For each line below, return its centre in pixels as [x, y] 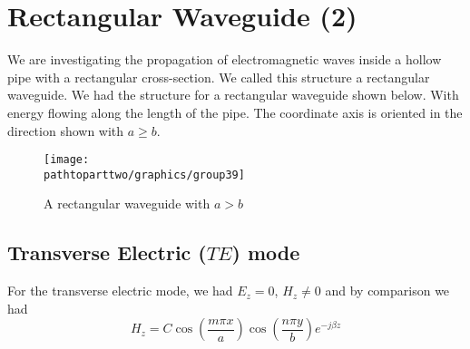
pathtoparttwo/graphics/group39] [144, 174]
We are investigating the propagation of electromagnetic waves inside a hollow [225, 59]
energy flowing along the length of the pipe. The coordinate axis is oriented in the [235, 112]
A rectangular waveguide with [127, 204]
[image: [67, 160]
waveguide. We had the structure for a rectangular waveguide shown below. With [233, 95]
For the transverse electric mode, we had [120, 291]
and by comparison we [387, 291]
